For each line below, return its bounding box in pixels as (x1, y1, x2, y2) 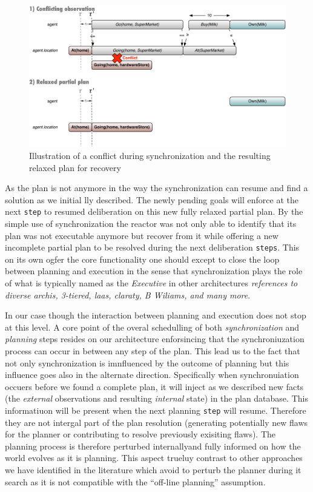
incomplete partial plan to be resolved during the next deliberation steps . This (5, 241, 300, 254)
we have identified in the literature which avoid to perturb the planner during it (5, 463, 301, 476)
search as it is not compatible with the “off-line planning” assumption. (5, 475, 266, 488)
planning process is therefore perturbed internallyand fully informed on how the (5, 439, 301, 452)
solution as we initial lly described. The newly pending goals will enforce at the (5, 193, 298, 206)
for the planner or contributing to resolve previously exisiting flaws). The (5, 428, 276, 440)
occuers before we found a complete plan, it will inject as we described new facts (5, 380, 304, 393)
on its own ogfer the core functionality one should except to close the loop (5, 252, 280, 265)
